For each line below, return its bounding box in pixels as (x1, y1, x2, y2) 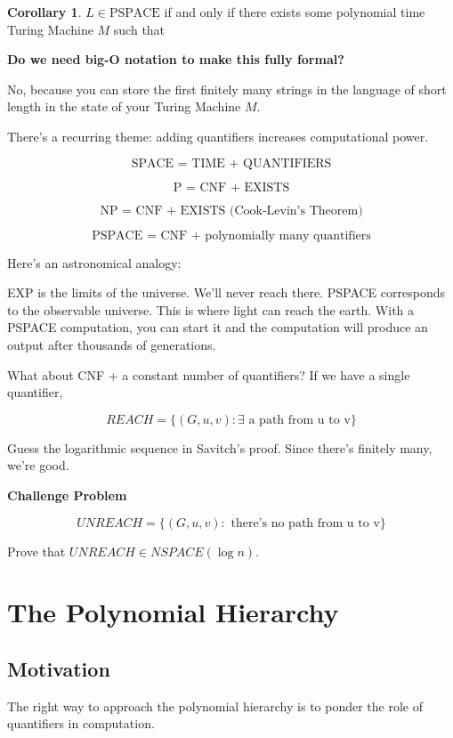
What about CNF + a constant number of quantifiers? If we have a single (7, 365, 410, 384)
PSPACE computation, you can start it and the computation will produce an (7, 318, 428, 337)
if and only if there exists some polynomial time (164, 3, 425, 20)
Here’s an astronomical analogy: (7, 253, 182, 272)
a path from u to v (248, 413, 351, 426)
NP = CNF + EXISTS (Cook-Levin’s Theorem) (100, 204, 363, 217)
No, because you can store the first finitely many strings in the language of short (7, 79, 447, 98)
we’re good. (7, 456, 69, 474)
